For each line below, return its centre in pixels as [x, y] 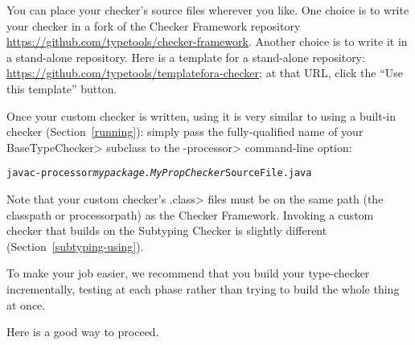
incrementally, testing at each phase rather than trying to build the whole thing [203, 288]
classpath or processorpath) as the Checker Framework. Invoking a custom [190, 214]
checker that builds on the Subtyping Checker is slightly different [167, 230]
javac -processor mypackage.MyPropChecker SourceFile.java [159, 173]
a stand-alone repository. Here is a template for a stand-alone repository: [186, 57]
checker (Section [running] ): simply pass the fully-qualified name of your [185, 131]
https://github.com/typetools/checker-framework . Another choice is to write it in [207, 41]
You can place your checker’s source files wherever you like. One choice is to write [208, 10]
